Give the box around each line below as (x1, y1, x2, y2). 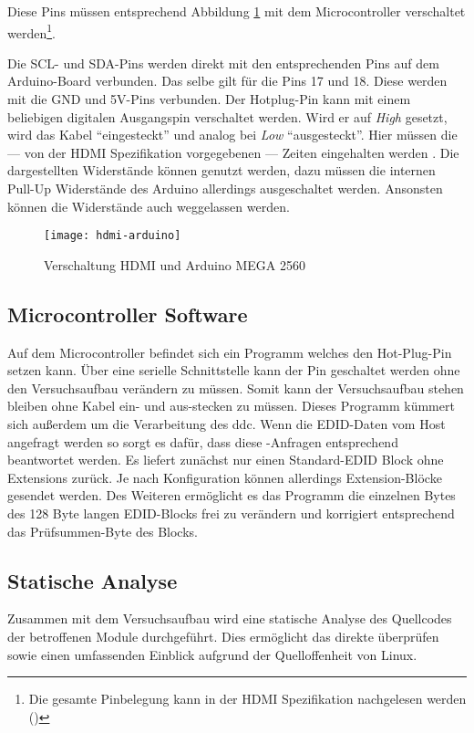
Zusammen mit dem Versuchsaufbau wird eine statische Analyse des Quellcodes (7, 609, 452, 628)
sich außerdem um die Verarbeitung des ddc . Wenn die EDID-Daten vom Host (7, 414, 446, 434)
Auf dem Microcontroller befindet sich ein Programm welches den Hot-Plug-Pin (7, 342, 452, 361)
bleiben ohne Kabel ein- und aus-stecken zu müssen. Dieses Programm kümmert (7, 396, 455, 415)
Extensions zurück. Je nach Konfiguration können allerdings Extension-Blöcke (7, 467, 442, 487)
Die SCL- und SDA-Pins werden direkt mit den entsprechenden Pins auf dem (7, 53, 439, 72)
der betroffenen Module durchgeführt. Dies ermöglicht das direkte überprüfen (7, 626, 439, 645)
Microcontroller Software (7, 299, 248, 328)
